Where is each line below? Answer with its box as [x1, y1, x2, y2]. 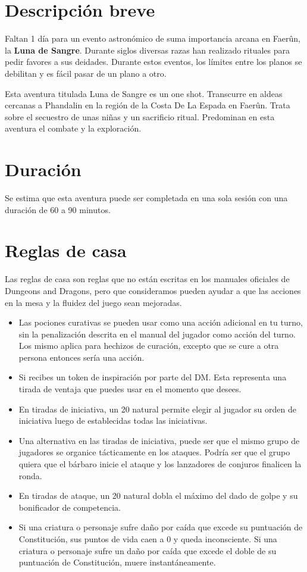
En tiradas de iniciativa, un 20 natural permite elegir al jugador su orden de [18, 402, 296, 415]
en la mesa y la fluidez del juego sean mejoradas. [5, 296, 182, 308]
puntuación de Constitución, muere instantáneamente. [18, 556, 216, 568]
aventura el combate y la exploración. [5, 122, 142, 135]
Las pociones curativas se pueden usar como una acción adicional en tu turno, [18, 316, 303, 329]
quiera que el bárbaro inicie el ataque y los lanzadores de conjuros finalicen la [18, 458, 302, 470]
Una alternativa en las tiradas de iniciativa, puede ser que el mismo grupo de [18, 434, 300, 446]
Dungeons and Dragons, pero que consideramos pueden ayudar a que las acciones [5, 284, 301, 296]
